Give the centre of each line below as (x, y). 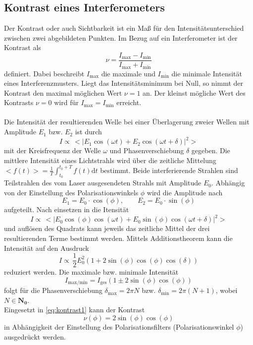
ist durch (88, 132)
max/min (78, 283)
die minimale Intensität (207, 73)
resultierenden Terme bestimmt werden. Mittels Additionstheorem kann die (118, 238)
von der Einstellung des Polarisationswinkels (71, 192)
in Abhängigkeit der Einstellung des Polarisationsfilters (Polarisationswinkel (119, 327)
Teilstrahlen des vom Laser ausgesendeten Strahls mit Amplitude (103, 183)
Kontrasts (19, 102)
